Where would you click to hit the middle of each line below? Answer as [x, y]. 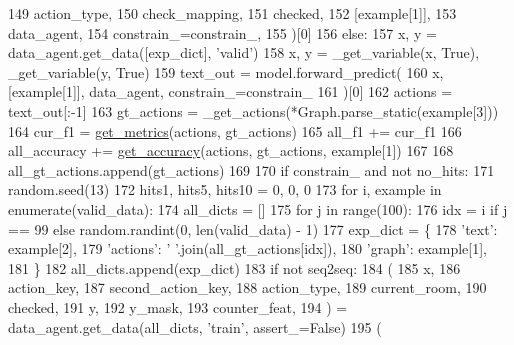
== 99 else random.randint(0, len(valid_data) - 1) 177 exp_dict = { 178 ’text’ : [253, 228]
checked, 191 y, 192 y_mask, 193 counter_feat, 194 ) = [178, 306]
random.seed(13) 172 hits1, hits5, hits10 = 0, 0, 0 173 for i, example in [225, 189]
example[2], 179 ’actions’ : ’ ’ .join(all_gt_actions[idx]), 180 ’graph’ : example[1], [248, 248]
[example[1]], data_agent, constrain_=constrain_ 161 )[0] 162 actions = [230, 91]
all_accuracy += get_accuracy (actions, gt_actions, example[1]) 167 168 [231, 150]
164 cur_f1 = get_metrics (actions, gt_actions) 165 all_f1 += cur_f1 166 [235, 130]
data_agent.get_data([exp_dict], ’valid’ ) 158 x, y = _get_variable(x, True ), [244, 52]
